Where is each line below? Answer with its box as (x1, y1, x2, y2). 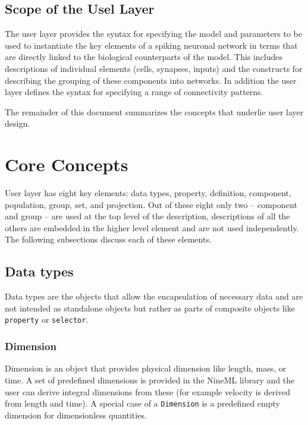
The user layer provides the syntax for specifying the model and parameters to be (5, 27, 302, 40)
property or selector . (5, 313, 89, 326)
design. (5, 117, 30, 130)
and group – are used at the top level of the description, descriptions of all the (5, 210, 290, 222)
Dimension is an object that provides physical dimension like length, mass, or (5, 362, 287, 374)
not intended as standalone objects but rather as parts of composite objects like (5, 301, 295, 314)
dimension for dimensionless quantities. (5, 408, 147, 421)
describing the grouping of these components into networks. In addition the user (5, 74, 297, 86)
